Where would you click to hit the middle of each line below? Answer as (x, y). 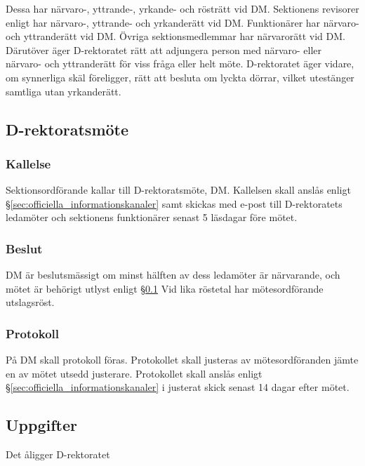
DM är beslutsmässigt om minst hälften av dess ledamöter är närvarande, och (173, 275)
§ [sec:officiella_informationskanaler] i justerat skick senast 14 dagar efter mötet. (178, 387)
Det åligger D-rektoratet (58, 454)
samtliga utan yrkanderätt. (64, 91)
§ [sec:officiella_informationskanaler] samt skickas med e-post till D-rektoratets (174, 203)
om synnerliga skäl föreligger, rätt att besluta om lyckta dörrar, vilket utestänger (180, 77)
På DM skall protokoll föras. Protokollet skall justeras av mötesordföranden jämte (182, 360)
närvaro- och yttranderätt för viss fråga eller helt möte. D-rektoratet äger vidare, (180, 64)
